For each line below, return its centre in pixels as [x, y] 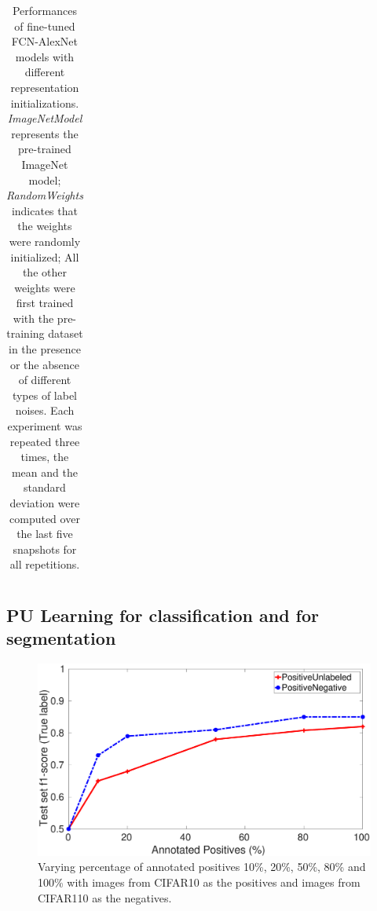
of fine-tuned [45, 26]
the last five [45, 534]
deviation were [45, 503]
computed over [45, 518]
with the [33, 318]
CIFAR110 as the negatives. [105, 897]
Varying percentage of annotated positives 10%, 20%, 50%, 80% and [202, 867]
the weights [45, 226]
